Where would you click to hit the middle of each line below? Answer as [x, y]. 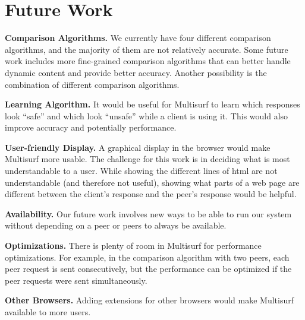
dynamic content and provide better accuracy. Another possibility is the [136, 72]
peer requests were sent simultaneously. [76, 280]
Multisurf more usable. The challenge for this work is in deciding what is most [147, 159]
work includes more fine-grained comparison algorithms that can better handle [148, 61]
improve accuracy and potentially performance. [91, 127]
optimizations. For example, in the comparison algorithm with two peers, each [147, 257]
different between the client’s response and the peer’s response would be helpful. [151, 194]
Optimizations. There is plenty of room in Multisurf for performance [133, 245]
